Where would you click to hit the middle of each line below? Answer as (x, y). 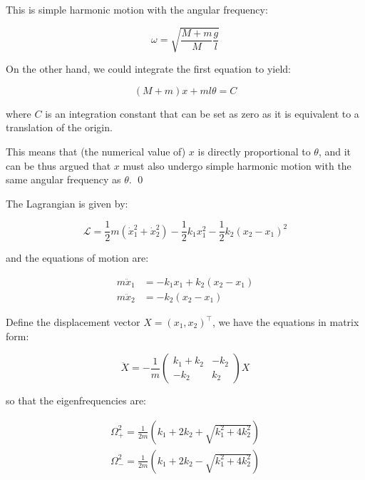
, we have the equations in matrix (286, 322)
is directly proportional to (254, 151)
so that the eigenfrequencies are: (76, 400)
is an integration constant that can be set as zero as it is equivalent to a (202, 113)
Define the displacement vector (73, 322)
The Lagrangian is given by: (67, 203)
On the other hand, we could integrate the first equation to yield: (148, 69)
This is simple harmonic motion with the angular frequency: (137, 9)
